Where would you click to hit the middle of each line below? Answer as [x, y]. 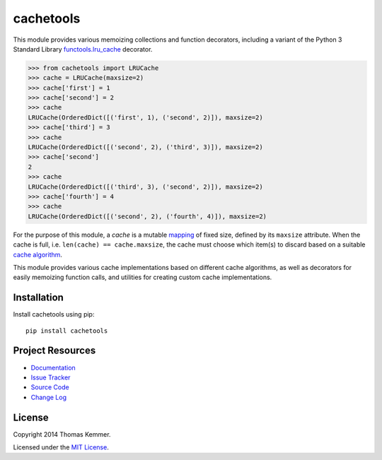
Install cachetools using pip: [54, 314]
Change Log [49, 397]
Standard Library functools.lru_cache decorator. [83, 49]
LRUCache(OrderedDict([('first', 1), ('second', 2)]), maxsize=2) [145, 117]
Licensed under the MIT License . [61, 447]
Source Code [50, 387]
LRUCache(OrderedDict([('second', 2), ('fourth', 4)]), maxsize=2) [147, 216]
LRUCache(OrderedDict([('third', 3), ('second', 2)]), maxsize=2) [145, 187]
